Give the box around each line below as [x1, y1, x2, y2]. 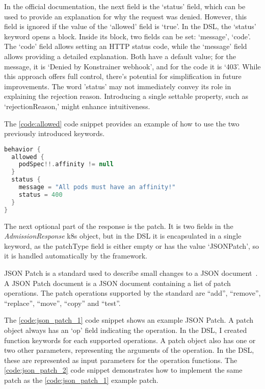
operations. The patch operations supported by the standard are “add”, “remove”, [4, 288, 261, 298]
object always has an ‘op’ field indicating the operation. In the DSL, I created [4, 324, 247, 335]
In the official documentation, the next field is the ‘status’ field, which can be [4, 1, 246, 11]
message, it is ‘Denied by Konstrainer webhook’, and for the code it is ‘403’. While [4, 61, 261, 71]
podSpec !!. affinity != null [18, 161, 114, 168]
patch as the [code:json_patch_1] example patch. [4, 374, 158, 385]
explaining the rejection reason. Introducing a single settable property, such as [4, 91, 248, 101]
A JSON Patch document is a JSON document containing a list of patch [4, 277, 231, 288]
